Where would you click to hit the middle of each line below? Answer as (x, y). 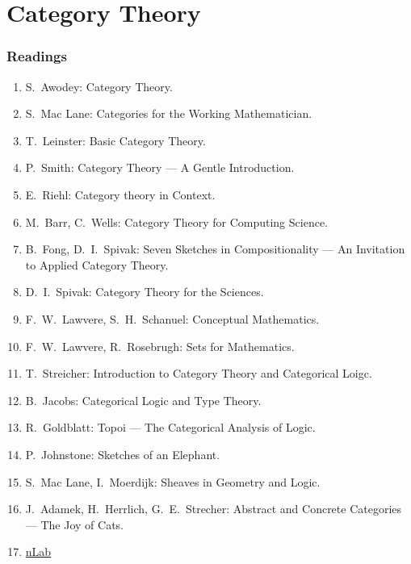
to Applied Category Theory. (97, 264)
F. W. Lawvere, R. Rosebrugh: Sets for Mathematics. (160, 346)
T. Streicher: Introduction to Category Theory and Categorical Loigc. (199, 373)
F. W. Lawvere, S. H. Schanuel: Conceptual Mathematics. (172, 318)
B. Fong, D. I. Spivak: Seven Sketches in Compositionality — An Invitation (215, 249)
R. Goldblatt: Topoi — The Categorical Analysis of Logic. (170, 427)
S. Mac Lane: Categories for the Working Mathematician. (169, 113)
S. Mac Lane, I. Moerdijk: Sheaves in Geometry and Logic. (173, 481)
